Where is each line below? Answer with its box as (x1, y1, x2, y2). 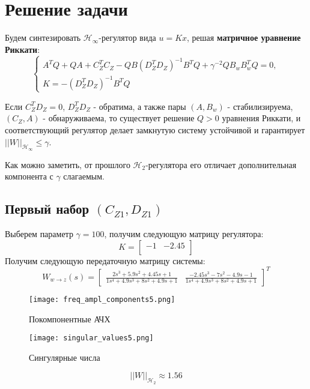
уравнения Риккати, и (222, 112, 301, 124)
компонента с (5, 170, 53, 182)
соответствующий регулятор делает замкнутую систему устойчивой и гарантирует (5, 124, 305, 136)
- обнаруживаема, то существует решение (43, 112, 195, 124)
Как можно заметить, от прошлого (5, 158, 130, 170)
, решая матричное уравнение (187, 31, 301, 44)
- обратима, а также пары (93, 100, 186, 112)
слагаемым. (63, 170, 105, 182)
